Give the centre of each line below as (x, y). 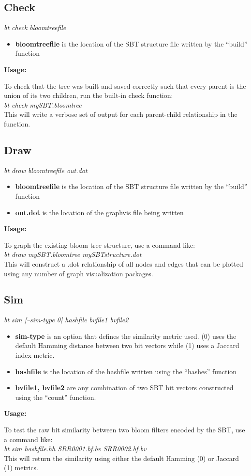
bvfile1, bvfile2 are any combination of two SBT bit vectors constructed (124, 388)
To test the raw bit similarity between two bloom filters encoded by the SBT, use (125, 430)
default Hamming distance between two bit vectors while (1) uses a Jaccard (127, 345)
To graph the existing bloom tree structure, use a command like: (100, 245)
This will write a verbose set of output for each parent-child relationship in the (121, 114)
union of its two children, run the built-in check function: (89, 95)
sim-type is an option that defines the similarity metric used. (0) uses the (126, 336)
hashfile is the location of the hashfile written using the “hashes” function (126, 371)
